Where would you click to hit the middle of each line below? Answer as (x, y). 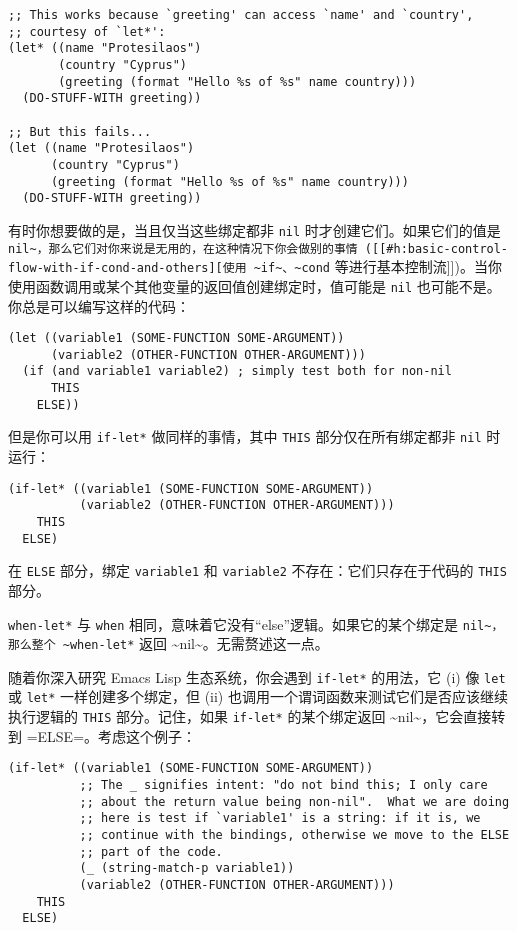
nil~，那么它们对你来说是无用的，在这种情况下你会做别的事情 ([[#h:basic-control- (258, 248)
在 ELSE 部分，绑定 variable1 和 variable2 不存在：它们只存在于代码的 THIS (257, 570)
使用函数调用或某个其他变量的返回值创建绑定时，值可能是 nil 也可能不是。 (254, 285)
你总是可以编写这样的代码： (99, 305)
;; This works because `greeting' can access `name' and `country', (241, 15)
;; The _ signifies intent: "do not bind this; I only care (283, 785)
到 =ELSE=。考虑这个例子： (102, 735)
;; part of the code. (151, 851)
